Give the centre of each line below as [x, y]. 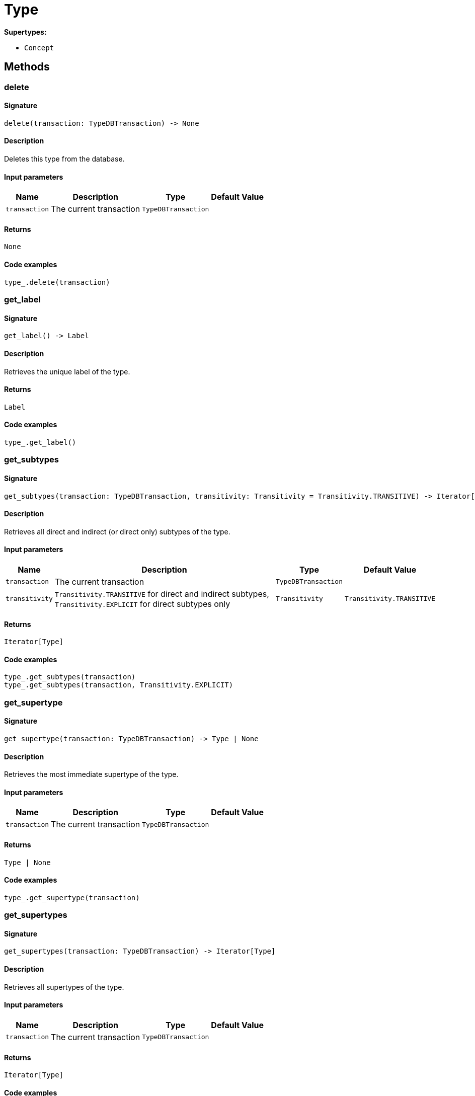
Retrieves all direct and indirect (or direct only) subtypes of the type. [117, 531]
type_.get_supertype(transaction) [72, 897]
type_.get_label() [40, 442]
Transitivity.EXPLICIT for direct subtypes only [142, 604]
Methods [27, 67]
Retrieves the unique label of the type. [67, 371]
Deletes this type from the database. [64, 159]
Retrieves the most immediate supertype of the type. [91, 774]
